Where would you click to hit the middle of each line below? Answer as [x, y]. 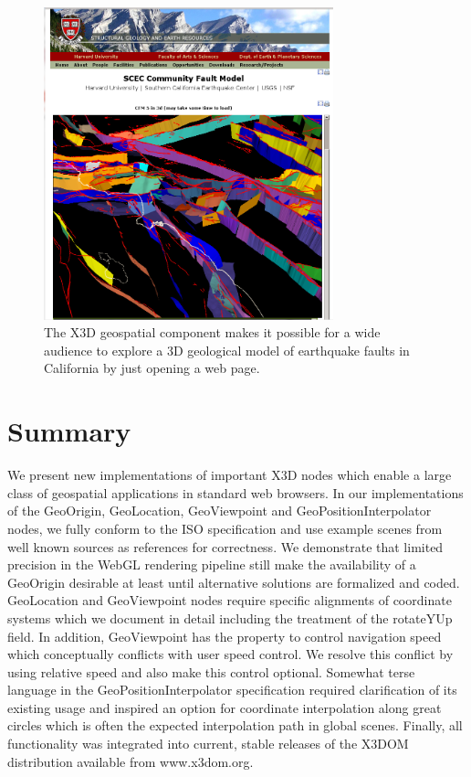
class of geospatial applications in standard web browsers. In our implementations [235, 492]
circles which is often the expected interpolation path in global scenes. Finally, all [235, 725]
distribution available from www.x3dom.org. [131, 761]
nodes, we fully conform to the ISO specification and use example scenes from [225, 528]
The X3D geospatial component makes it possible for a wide [212, 332]
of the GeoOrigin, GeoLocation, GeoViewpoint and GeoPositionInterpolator [220, 511]
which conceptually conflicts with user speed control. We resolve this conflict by [230, 654]
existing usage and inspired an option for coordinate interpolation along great [225, 707]
